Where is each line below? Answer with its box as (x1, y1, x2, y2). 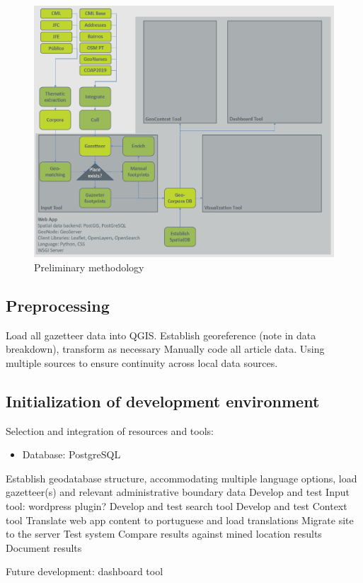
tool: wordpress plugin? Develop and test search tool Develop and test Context (6, 498, 347, 513)
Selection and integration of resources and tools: (6, 423, 214, 438)
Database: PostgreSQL (22, 447, 121, 462)
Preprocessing (6, 294, 110, 316)
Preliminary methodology (34, 259, 144, 274)
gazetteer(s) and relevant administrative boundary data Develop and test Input (6, 485, 350, 499)
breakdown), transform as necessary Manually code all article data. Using (6, 341, 325, 356)
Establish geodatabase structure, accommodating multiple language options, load (6, 470, 357, 485)
